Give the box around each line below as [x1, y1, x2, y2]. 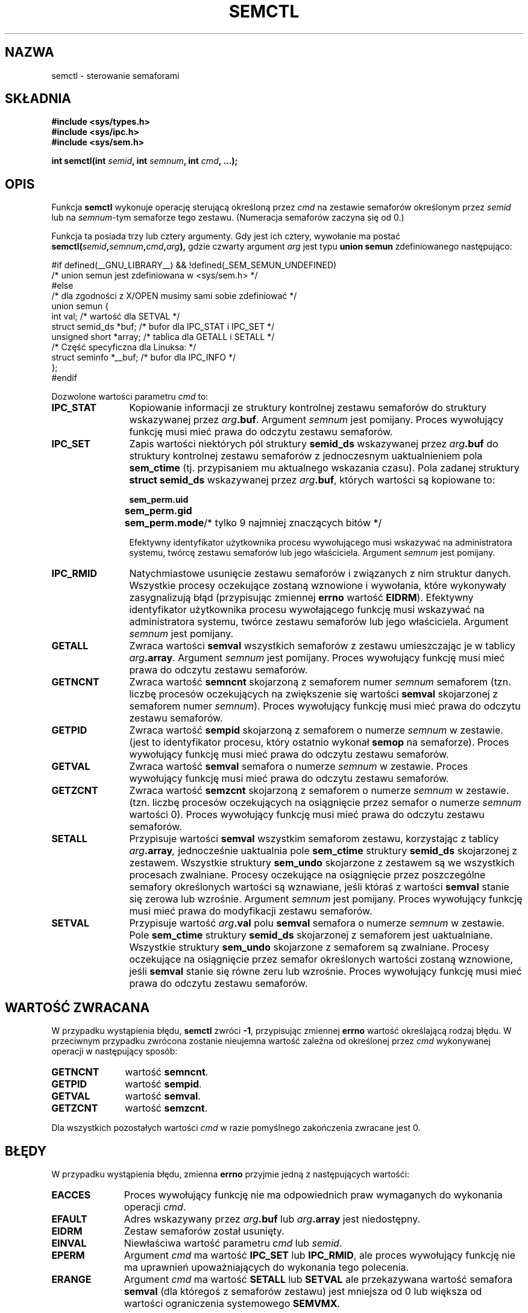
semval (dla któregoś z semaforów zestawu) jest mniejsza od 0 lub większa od [124, 1285, 482, 1297]
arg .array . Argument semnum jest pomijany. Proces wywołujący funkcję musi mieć [129, 652, 505, 664]
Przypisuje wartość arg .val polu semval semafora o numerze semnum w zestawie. [129, 917, 505, 930]
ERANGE [51, 1273, 92, 1285]
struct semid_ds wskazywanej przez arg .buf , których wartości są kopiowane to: [129, 474, 495, 486]
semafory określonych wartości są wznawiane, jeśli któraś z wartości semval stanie [129, 881, 509, 893]
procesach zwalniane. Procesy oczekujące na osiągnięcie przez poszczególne [129, 869, 486, 881]
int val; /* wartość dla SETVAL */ [51, 311, 180, 322]
